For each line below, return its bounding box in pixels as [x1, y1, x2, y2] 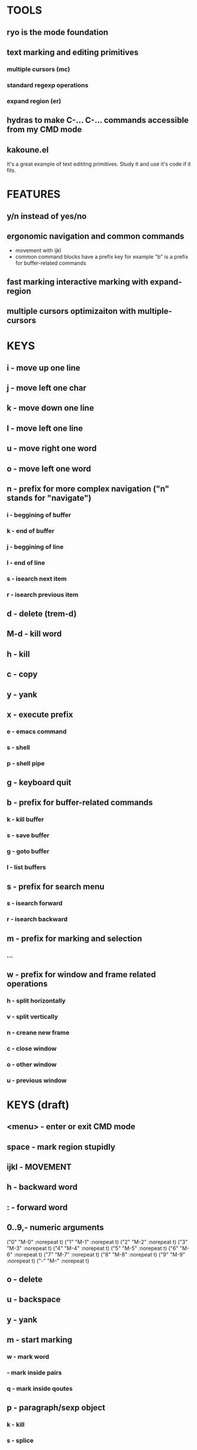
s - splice [7, 1436, 34, 1445]
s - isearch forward [7, 899, 63, 908]
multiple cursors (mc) [7, 65, 70, 73]
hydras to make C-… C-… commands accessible [7, 115, 189, 125]
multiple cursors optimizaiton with [7, 306, 136, 316]
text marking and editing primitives [7, 47, 139, 57]
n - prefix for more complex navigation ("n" [7, 484, 170, 494]
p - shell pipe [7, 759, 45, 767]
